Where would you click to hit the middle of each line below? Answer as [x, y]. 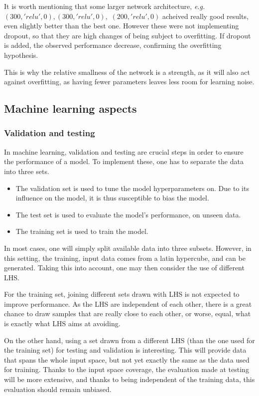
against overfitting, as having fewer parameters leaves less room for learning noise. [129, 82]
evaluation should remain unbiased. [58, 389]
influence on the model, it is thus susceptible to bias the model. [112, 198]
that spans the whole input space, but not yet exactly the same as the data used [127, 359]
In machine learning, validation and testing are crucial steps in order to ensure [124, 151]
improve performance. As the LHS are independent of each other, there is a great [128, 303]
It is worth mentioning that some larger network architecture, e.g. [105, 6]
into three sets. [27, 171]
